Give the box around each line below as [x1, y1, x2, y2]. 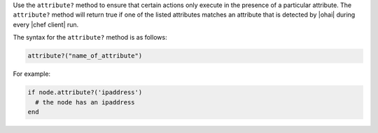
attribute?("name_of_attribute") [27, 52, 143, 60]
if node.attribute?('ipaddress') [27, 88, 143, 97]
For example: [13, 70, 51, 78]
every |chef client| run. [13, 20, 79, 29]
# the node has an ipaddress [35, 98, 136, 106]
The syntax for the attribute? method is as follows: [13, 33, 167, 42]
